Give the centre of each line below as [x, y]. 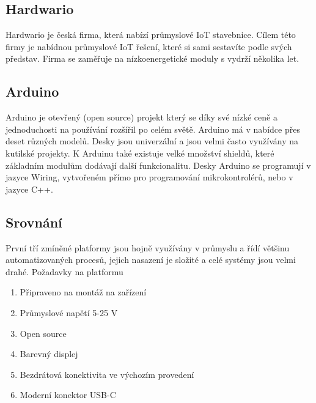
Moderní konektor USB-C [68, 395]
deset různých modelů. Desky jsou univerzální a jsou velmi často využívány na [152, 141]
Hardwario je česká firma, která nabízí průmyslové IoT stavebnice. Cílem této [151, 35]
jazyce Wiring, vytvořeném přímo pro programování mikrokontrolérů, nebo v [149, 177]
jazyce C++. [29, 189]
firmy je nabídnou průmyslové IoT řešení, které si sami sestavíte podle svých [149, 46]
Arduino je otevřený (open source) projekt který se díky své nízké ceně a [141, 117]
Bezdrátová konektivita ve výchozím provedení [107, 374]
